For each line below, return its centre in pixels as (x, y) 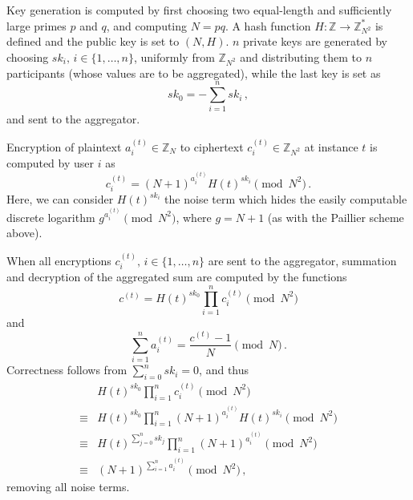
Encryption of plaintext (64, 146)
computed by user (51, 163)
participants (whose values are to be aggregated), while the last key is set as (194, 73)
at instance (331, 146)
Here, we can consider (60, 199)
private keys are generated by (315, 41)
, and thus (224, 370)
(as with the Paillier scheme (336, 217)
